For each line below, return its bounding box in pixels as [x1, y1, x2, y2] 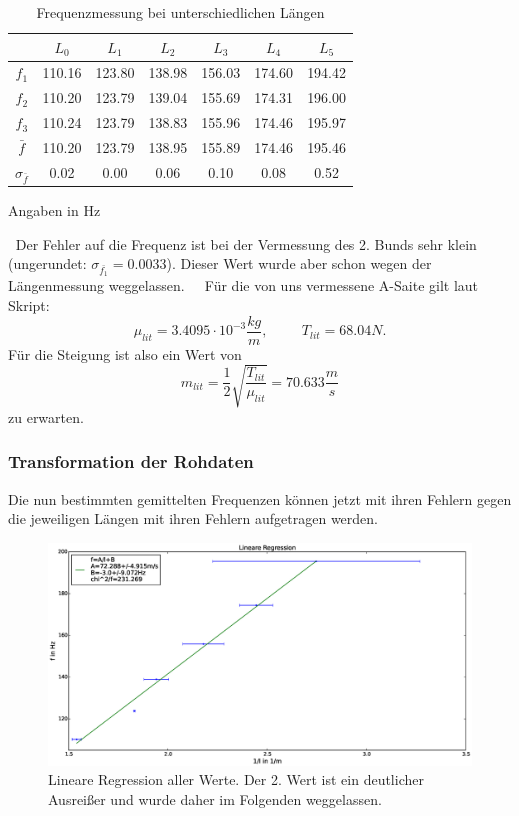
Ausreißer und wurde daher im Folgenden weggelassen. [48, 788, 382, 809]
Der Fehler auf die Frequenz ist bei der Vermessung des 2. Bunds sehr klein [15, 233, 477, 254]
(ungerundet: [8, 253, 87, 274]
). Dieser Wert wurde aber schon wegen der [166, 253, 432, 274]
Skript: [8, 295, 50, 315]
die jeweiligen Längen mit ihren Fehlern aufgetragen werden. [8, 508, 379, 529]
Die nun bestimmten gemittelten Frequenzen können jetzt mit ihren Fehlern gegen [8, 488, 512, 509]
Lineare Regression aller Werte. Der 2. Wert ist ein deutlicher [48, 769, 424, 790]
